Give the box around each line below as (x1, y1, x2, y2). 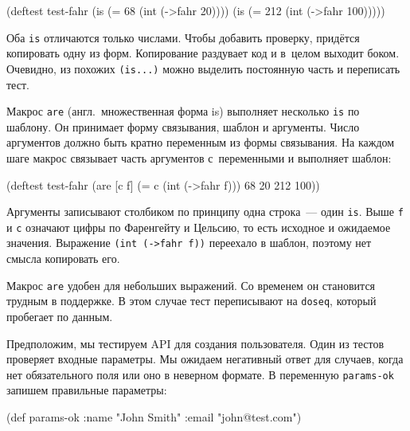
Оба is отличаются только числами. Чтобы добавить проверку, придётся (6, 29, 360, 45)
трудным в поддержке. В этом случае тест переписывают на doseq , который (6, 292, 377, 309)
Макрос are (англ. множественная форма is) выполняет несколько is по (6, 103, 360, 120)
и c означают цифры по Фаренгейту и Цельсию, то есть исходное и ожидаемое (6, 218, 391, 235)
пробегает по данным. (6, 308, 113, 324)
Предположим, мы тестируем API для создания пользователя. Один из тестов (6, 335, 384, 351)
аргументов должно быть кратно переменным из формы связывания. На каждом (6, 134, 395, 151)
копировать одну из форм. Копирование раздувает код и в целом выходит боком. (6, 45, 400, 61)
